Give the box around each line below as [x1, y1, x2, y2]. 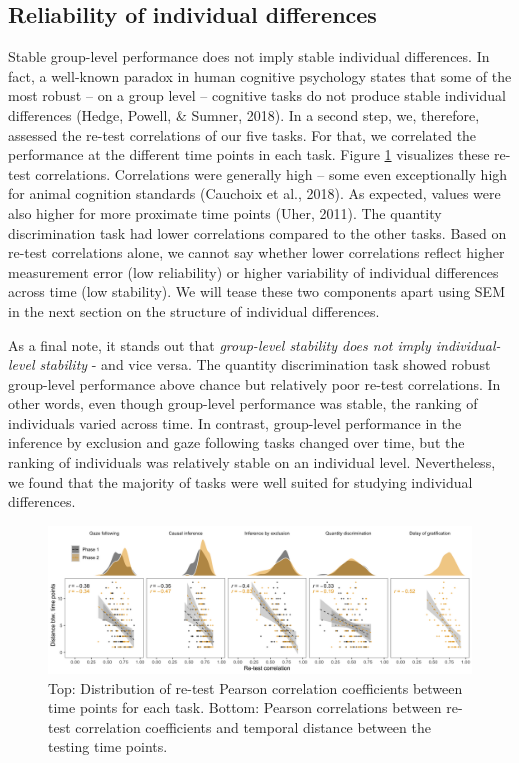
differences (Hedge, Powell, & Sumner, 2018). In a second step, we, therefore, [8, 104, 480, 125]
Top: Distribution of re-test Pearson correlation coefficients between [48, 677, 463, 698]
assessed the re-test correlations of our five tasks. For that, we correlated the [8, 124, 477, 145]
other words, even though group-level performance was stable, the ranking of [8, 393, 478, 414]
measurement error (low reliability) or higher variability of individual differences [8, 261, 499, 282]
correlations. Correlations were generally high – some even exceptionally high [35, 163, 508, 184]
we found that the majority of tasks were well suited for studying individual [8, 471, 473, 492]
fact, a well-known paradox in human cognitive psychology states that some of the [8, 65, 512, 86]
